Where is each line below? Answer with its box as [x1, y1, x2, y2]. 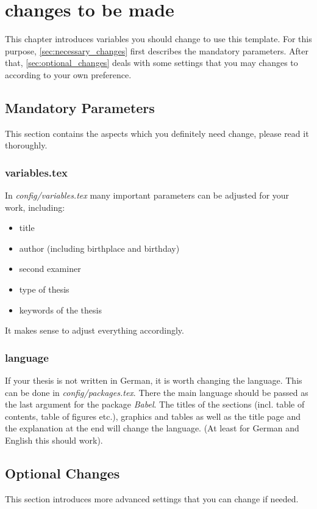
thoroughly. [5, 139, 48, 152]
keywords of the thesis [19, 303, 102, 316]
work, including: [5, 200, 65, 213]
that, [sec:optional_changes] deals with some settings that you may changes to [5, 56, 298, 69]
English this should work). [5, 434, 103, 447]
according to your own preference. [5, 68, 132, 81]
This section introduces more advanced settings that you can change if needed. [5, 492, 299, 505]
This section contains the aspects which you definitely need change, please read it [5, 126, 309, 139]
